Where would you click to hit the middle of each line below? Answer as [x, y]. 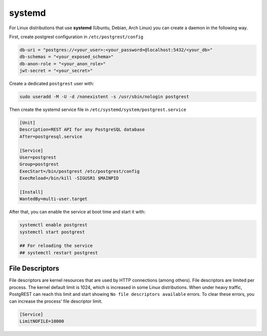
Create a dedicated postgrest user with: [52, 84]
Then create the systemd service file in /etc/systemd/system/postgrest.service [98, 110]
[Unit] [27, 123]
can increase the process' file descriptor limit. [56, 301]
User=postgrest [38, 157]
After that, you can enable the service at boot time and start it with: [77, 212]
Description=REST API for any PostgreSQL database [82, 130]
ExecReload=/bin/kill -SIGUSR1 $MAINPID [69, 178]
